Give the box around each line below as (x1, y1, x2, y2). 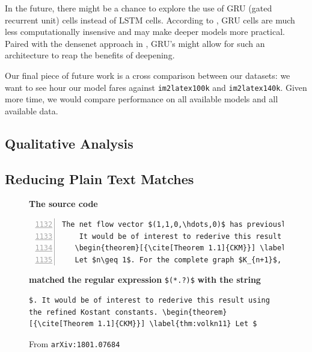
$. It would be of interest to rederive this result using (29, 296, 270, 305)
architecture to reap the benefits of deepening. (5, 49, 175, 61)
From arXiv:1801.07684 (29, 337, 120, 350)
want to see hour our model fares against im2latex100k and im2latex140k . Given (5, 81, 307, 93)
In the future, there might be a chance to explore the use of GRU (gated (5, 2, 272, 14)
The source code (29, 197, 98, 210)
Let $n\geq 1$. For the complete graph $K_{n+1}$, (75, 255, 282, 264)
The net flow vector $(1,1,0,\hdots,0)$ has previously (62, 220, 290, 229)
